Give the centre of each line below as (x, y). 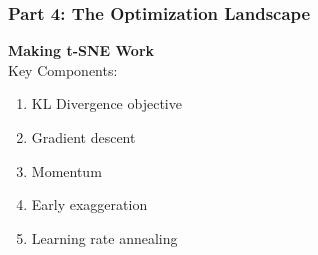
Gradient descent (83, 137)
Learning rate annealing (104, 237)
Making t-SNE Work (81, 50)
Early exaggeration (89, 204)
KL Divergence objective (106, 103)
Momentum (66, 170)
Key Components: (63, 69)
